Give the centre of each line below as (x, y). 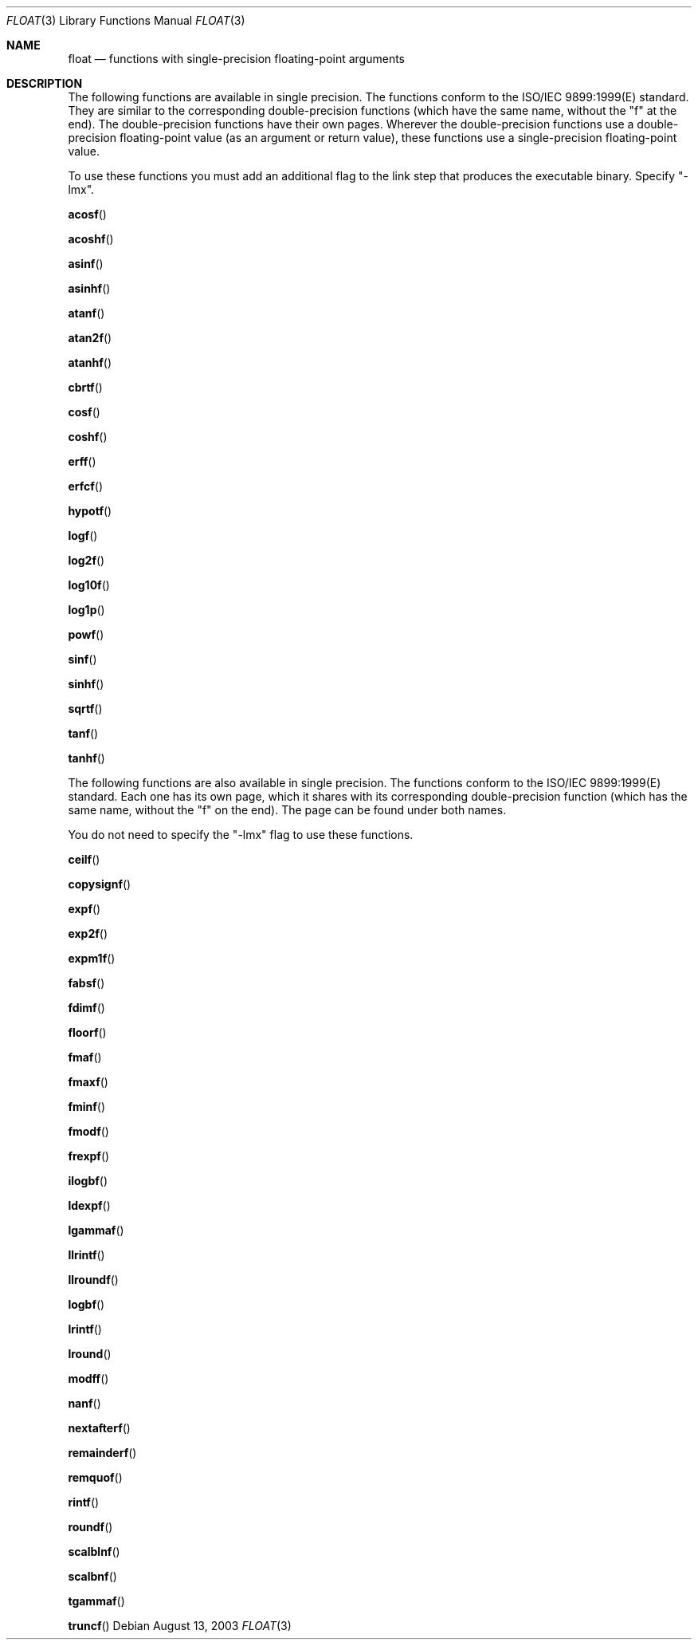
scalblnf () (94, 1551)
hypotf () (90, 511)
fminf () (87, 1107)
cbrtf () (85, 387)
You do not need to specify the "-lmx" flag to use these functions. (241, 835)
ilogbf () (88, 1181)
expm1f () (92, 958)
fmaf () (85, 1057)
